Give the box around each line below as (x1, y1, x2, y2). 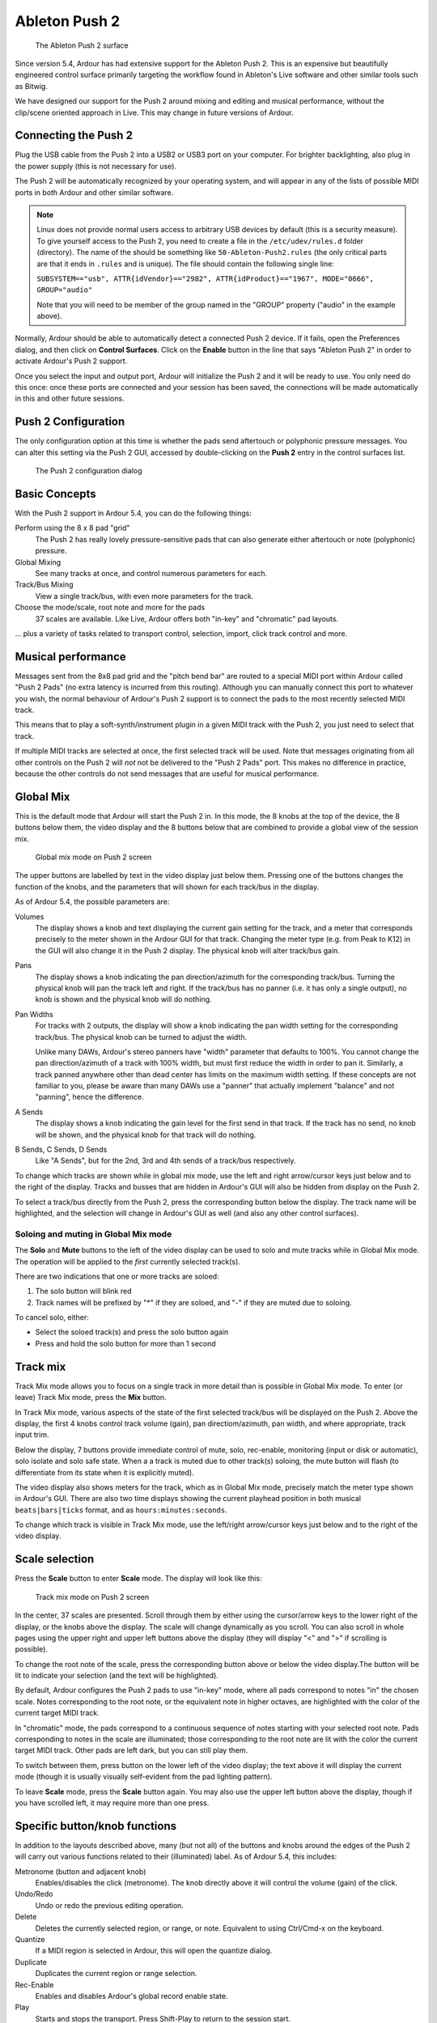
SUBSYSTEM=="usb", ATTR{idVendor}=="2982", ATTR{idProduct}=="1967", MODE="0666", (36, 274, 374, 283)
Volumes (15, 911, 45, 922)
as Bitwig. (15, 81, 48, 91)
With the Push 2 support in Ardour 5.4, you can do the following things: (15, 508, 252, 518)
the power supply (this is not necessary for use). (15, 161, 177, 171)
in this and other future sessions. (15, 393, 125, 404)
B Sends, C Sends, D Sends (15, 1145, 108, 1155)
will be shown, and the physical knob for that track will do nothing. (35, 1130, 257, 1139)
